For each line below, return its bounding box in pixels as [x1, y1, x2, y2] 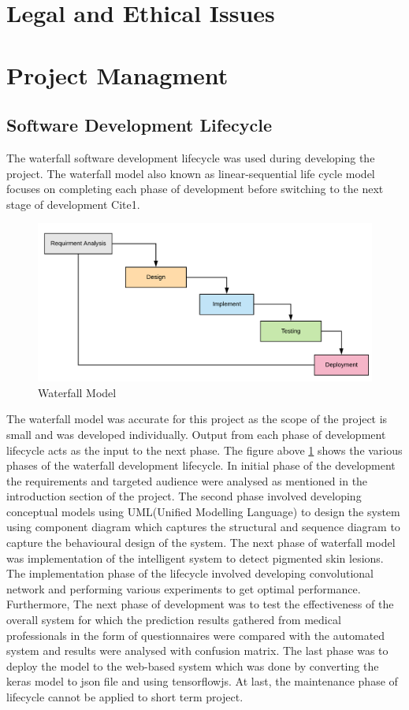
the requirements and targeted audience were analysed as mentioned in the [6, 472, 368, 489]
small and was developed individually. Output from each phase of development [6, 426, 386, 442]
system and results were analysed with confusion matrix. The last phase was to [6, 642, 389, 659]
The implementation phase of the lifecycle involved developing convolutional [6, 565, 374, 582]
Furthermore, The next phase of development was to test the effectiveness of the [6, 596, 394, 612]
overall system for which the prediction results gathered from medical [6, 611, 341, 628]
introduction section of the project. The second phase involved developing [6, 488, 362, 504]
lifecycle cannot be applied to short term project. [6, 689, 244, 705]
